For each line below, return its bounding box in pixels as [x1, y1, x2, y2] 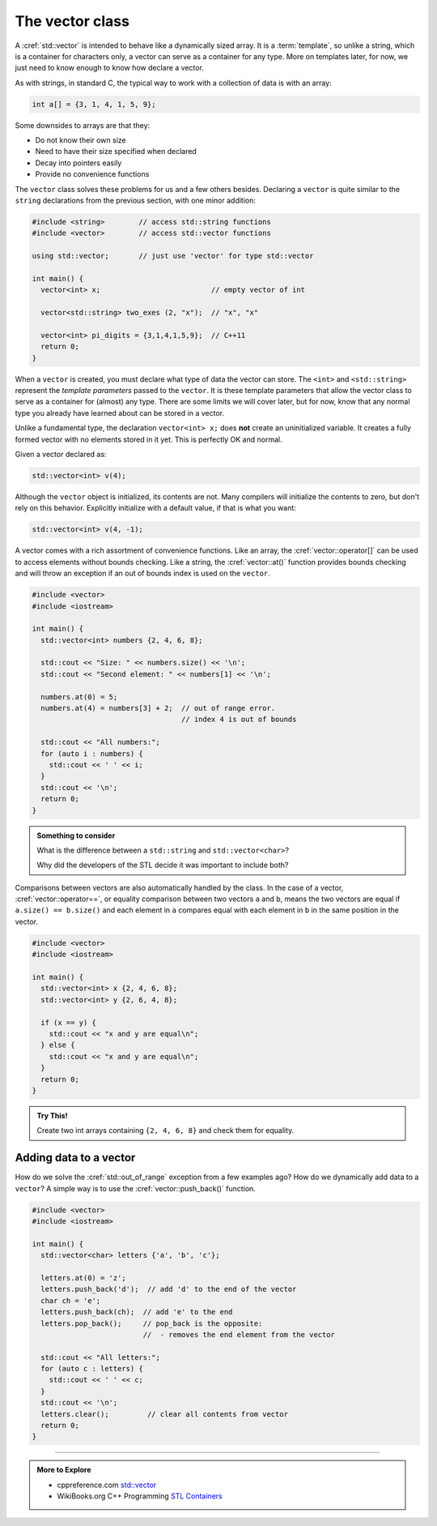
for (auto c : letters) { [40, 1364, 143, 1374]
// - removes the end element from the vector [142, 1330, 336, 1339]
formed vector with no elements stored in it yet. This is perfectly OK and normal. [15, 434, 282, 444]
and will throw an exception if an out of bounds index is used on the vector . [15, 568, 270, 579]
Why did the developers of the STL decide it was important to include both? [36, 860, 289, 870]
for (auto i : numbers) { [40, 749, 143, 758]
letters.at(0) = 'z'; [40, 1273, 127, 1282]
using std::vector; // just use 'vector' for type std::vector [32, 251, 314, 261]
